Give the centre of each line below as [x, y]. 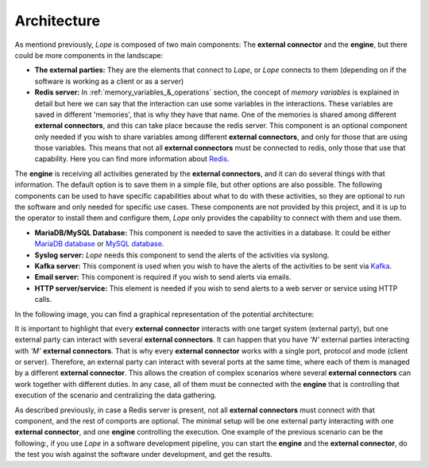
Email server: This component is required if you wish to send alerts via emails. [163, 277]
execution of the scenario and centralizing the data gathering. [116, 395]
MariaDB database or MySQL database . [99, 244]
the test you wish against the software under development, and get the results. [144, 454]
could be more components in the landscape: [89, 55]
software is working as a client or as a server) [109, 81]
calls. [43, 300]
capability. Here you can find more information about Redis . [132, 159]
